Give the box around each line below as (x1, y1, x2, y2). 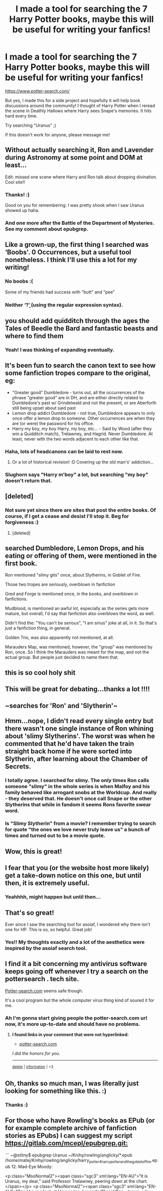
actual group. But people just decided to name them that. (5, 654, 119, 660)
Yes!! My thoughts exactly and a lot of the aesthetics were (5, 938, 145, 945)
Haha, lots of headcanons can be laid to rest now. (5, 448, 124, 455)
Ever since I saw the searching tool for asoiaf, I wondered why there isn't (5, 921, 150, 927)
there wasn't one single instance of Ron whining (5, 724, 154, 732)
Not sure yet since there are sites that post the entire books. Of (5, 507, 156, 513)
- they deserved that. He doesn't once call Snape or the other (5, 795, 152, 802)
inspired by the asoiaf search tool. (5, 945, 87, 952)
